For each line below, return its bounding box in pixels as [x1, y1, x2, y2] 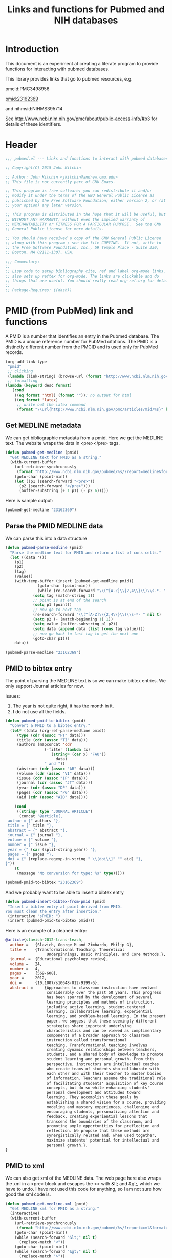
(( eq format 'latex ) [14, 397, 58, 402]
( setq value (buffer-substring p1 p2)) [32, 621, 118, 626]
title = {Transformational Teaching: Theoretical [10, 947, 125, 952]
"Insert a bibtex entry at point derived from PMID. [7, 904, 123, 909]
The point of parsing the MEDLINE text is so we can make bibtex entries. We [5, 678, 166, 683]
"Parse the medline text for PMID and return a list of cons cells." [10, 550, 161, 555]
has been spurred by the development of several [46, 994, 153, 1000]
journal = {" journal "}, [7, 833, 63, 838]
